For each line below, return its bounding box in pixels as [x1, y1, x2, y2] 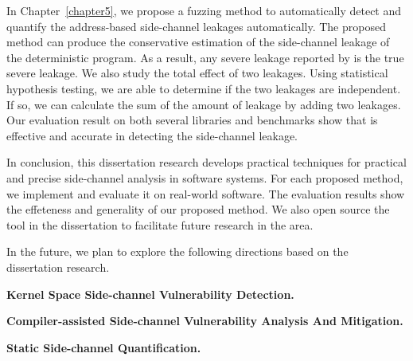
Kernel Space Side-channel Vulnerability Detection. [6, 285, 294, 302]
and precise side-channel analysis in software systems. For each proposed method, [6, 169, 403, 186]
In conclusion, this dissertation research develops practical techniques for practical [6, 154, 407, 171]
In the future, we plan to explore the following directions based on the [6, 243, 349, 260]
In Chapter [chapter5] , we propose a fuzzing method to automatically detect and [6, 2, 402, 18]
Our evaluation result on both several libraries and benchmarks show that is [6, 112, 378, 128]
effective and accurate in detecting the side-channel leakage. [6, 127, 298, 143]
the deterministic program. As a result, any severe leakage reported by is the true [6, 49, 404, 65]
